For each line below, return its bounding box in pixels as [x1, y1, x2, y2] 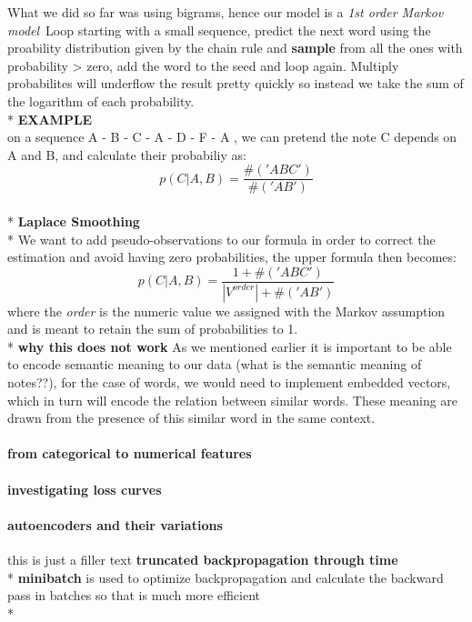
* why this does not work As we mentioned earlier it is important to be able [7, 336, 452, 356]
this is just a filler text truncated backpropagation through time [7, 550, 398, 569]
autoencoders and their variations [7, 515, 223, 534]
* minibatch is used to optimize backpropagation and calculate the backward [7, 567, 444, 587]
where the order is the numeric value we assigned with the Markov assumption [7, 301, 446, 320]
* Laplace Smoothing [7, 212, 140, 230]
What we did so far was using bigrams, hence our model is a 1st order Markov [7, 3, 444, 21]
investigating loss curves [7, 479, 162, 498]
